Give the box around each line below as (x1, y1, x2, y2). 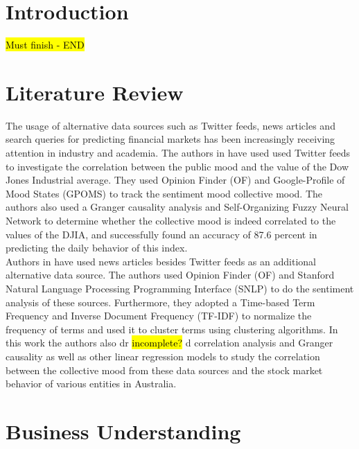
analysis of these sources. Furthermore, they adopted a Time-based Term (6, 294, 315, 309)
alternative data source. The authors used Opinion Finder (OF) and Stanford (6, 267, 335, 282)
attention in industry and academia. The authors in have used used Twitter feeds (6, 146, 351, 160)
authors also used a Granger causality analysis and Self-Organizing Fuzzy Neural (6, 200, 349, 214)
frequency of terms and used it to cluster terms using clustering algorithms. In (6, 322, 338, 336)
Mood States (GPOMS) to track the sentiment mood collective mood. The (6, 186, 323, 200)
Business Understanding (6, 416, 241, 445)
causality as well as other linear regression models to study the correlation (6, 349, 320, 363)
